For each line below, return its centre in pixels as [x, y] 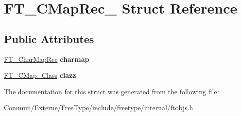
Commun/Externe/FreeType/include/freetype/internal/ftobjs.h [99, 108]
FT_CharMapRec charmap [47, 59]
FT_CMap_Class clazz [40, 75]
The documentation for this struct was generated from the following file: [112, 91]
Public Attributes [49, 38]
